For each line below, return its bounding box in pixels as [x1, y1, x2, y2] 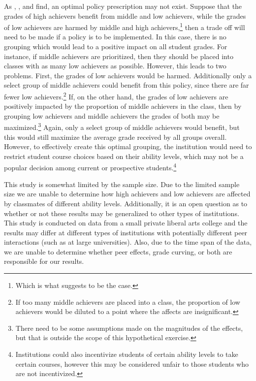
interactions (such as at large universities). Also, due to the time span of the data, [4, 237, 252, 247]
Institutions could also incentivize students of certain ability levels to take [15, 349, 238, 359]
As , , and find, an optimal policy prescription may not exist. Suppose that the [4, 1, 242, 11]
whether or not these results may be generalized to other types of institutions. [4, 208, 239, 218]
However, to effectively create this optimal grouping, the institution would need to [4, 141, 252, 152]
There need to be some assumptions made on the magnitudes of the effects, [15, 322, 243, 333]
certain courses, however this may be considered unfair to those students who [15, 358, 249, 369]
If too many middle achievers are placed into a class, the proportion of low [15, 296, 240, 307]
